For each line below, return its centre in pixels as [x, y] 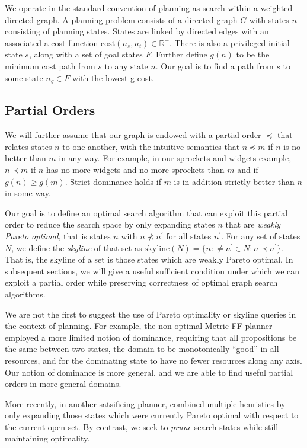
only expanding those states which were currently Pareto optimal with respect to [152, 415]
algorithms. [25, 294]
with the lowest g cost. [113, 77]
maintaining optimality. [47, 438]
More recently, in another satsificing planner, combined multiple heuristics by [145, 403]
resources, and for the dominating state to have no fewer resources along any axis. [153, 360]
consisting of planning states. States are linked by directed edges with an [137, 31]
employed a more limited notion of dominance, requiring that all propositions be [151, 337]
